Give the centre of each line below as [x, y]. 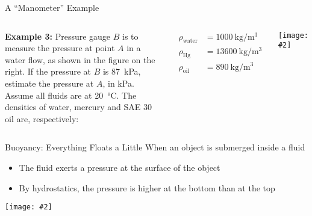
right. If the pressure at [48, 71]
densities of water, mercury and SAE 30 [78, 107]
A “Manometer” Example [52, 7]
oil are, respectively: [42, 118]
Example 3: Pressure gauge [58, 36]
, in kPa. [118, 83]
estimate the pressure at [49, 83]
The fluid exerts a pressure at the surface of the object [120, 167]
